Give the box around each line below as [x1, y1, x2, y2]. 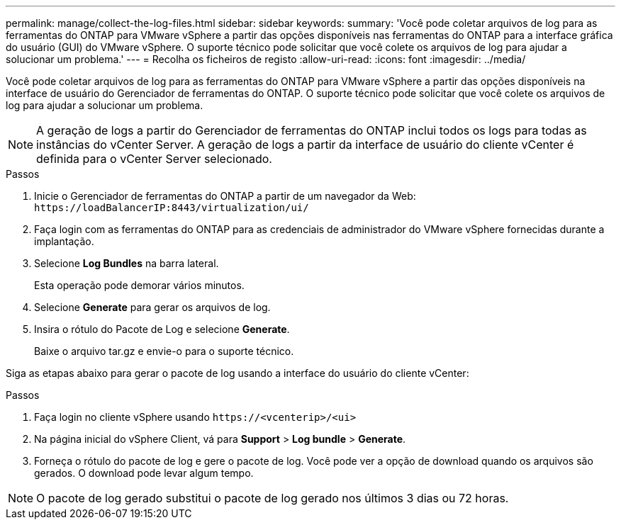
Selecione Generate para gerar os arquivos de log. [34, 301, 271, 313]
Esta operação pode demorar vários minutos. [34, 279, 245, 291]
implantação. [34, 235, 94, 247]
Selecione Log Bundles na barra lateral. [34, 257, 219, 269]
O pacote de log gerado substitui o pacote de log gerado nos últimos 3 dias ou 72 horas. [36, 491, 509, 505]
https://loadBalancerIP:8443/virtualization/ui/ [34, 202, 309, 213]
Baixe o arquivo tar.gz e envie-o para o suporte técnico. [34, 345, 294, 357]
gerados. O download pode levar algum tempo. [34, 467, 254, 479]
